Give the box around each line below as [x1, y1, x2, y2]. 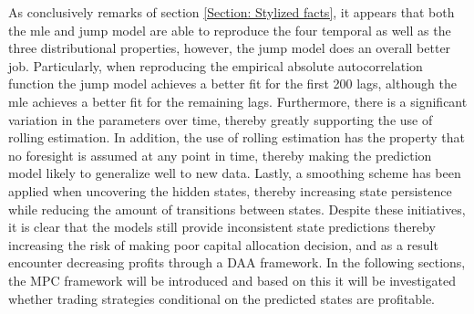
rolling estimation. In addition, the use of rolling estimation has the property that [8, 128, 466, 147]
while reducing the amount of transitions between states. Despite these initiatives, [8, 199, 466, 218]
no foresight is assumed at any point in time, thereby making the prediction [8, 145, 432, 164]
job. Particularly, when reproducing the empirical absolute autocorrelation [8, 56, 423, 75]
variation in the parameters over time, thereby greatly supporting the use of [8, 110, 433, 129]
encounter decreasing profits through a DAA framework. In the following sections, [8, 253, 466, 272]
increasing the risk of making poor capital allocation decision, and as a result [8, 235, 438, 254]
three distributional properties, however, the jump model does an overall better [8, 38, 451, 58]
